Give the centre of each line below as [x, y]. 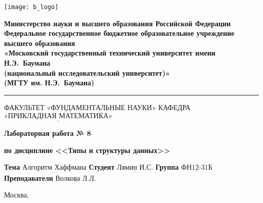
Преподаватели [29, 177]
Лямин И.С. [135, 168]
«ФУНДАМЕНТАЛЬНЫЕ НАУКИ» [101, 108]
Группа [167, 167]
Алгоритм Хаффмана [54, 168]
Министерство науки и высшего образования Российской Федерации [118, 23]
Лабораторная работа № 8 [48, 133]
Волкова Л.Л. [76, 179]
